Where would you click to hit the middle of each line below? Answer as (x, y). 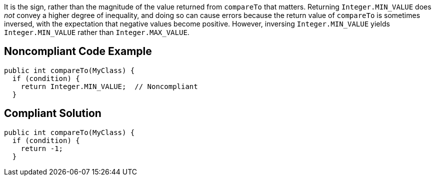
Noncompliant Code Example (78, 51)
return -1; (42, 148)
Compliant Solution (53, 113)
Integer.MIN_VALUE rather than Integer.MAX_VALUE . (97, 32)
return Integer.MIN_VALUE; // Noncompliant (109, 86)
